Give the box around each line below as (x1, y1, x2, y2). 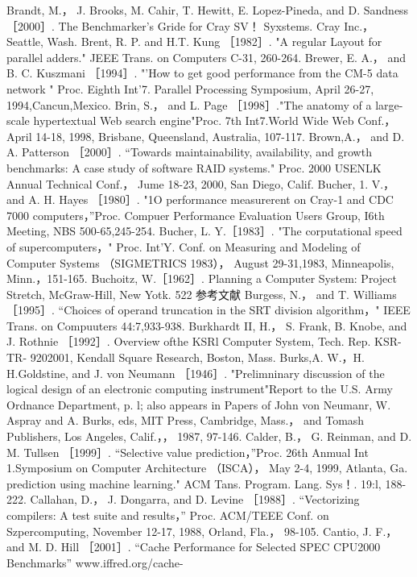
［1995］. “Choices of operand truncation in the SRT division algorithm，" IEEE (6, 301, 411, 318)
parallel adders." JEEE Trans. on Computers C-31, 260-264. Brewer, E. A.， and (6, 48, 407, 65)
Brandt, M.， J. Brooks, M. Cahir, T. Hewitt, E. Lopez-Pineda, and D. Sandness (6, 2, 409, 18)
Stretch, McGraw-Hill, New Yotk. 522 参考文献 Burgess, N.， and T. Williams (6, 285, 397, 302)
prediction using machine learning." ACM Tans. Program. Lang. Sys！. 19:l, (6, 475, 382, 492)
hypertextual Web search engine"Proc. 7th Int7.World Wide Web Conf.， (33, 112, 396, 129)
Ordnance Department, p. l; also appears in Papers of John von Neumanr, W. (6, 396, 391, 413)
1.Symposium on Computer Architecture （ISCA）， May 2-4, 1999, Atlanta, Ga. (6, 459, 408, 476)
